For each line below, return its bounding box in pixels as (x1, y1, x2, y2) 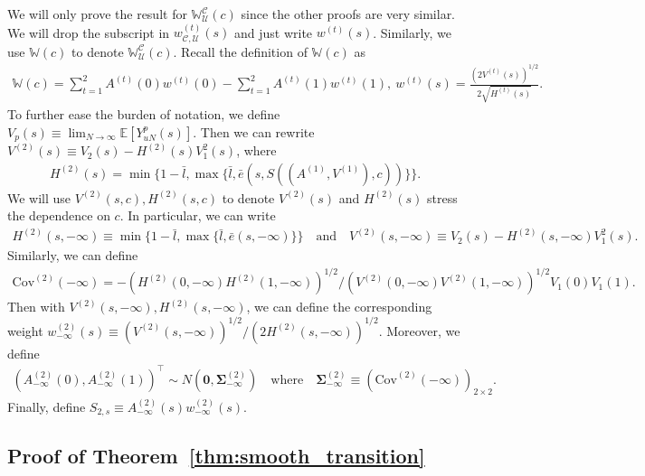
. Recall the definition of (173, 42, 308, 61)
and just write (234, 23, 313, 42)
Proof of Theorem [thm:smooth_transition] (7, 442, 425, 470)
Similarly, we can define (7, 246, 138, 265)
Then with (7, 297, 65, 316)
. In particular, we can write (119, 206, 276, 225)
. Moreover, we (378, 321, 460, 340)
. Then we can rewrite (193, 122, 315, 141)
